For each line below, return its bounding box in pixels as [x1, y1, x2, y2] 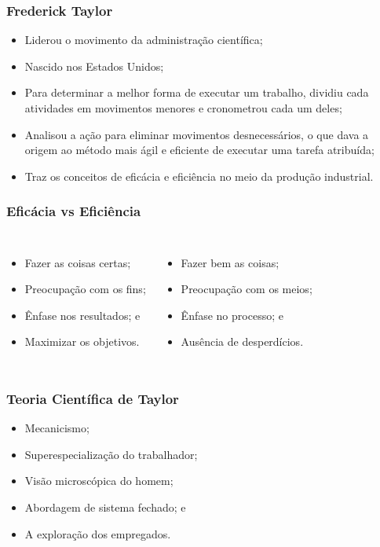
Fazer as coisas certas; [24, 254, 131, 270]
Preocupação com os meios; [181, 281, 312, 297]
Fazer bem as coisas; [181, 254, 280, 270]
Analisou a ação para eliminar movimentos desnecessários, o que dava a [24, 126, 369, 142]
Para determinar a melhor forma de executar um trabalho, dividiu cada [24, 84, 369, 101]
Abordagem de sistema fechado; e [24, 498, 186, 515]
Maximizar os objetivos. [24, 333, 140, 350]
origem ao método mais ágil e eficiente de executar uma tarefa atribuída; [24, 141, 375, 158]
